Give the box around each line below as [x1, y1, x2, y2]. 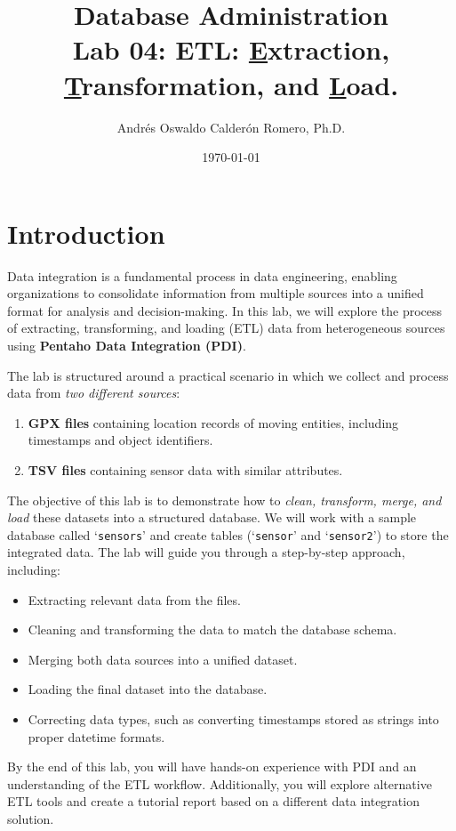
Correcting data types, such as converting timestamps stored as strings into [28, 709, 439, 728]
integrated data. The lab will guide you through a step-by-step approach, [7, 543, 405, 561]
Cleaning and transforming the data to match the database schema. [28, 620, 397, 639]
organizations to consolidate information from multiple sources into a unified [7, 284, 424, 303]
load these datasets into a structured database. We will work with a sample [7, 508, 417, 527]
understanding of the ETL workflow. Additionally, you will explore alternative [7, 774, 432, 793]
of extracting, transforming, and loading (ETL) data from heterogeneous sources [7, 319, 445, 337]
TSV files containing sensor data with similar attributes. [28, 460, 343, 479]
